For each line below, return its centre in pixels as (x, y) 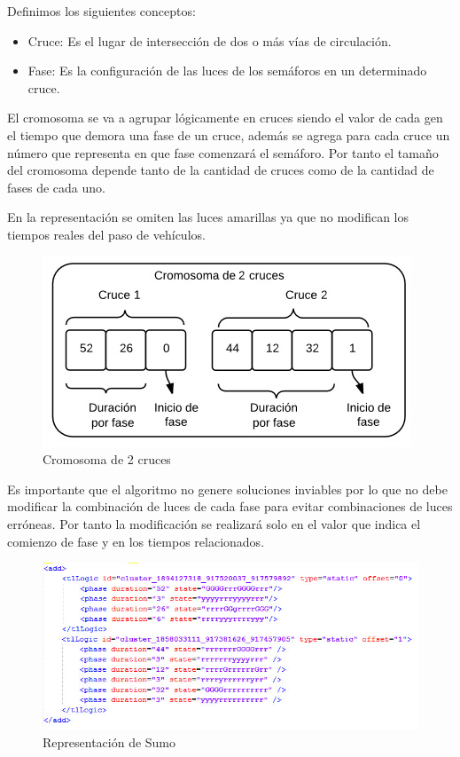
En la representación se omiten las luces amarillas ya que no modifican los (208, 217)
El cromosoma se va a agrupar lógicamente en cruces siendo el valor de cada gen (225, 118)
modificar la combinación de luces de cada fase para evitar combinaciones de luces (230, 506)
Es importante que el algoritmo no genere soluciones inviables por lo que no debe (227, 489)
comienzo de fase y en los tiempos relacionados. (136, 541)
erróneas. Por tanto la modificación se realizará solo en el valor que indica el (214, 523)
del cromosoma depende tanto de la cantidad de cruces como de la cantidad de (221, 170)
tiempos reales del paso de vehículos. (106, 234)
